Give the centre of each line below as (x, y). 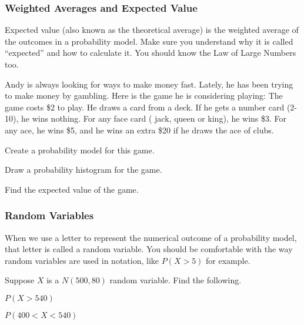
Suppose (20, 280)
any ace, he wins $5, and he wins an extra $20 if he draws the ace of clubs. (139, 130)
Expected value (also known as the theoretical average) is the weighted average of (152, 30)
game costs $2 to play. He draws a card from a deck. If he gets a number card (145, 107)
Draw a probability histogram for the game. (83, 170)
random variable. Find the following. (176, 280)
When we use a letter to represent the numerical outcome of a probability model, (151, 237)
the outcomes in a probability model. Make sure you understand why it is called (149, 41)
